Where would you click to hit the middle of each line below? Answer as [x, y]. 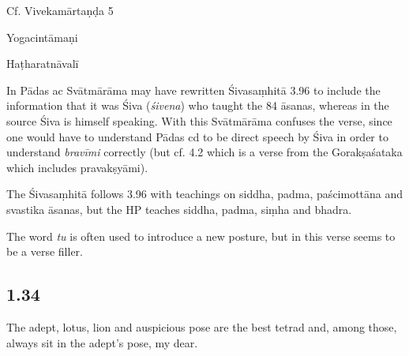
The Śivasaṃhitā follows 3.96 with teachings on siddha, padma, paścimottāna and [205, 194]
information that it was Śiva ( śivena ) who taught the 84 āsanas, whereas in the [198, 105]
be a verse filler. [45, 251]
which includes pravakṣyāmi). [77, 167]
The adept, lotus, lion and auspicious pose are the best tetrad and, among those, [202, 326]
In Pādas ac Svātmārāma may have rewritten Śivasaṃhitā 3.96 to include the [193, 90]
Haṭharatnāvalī [43, 64]
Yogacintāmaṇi [42, 37]
